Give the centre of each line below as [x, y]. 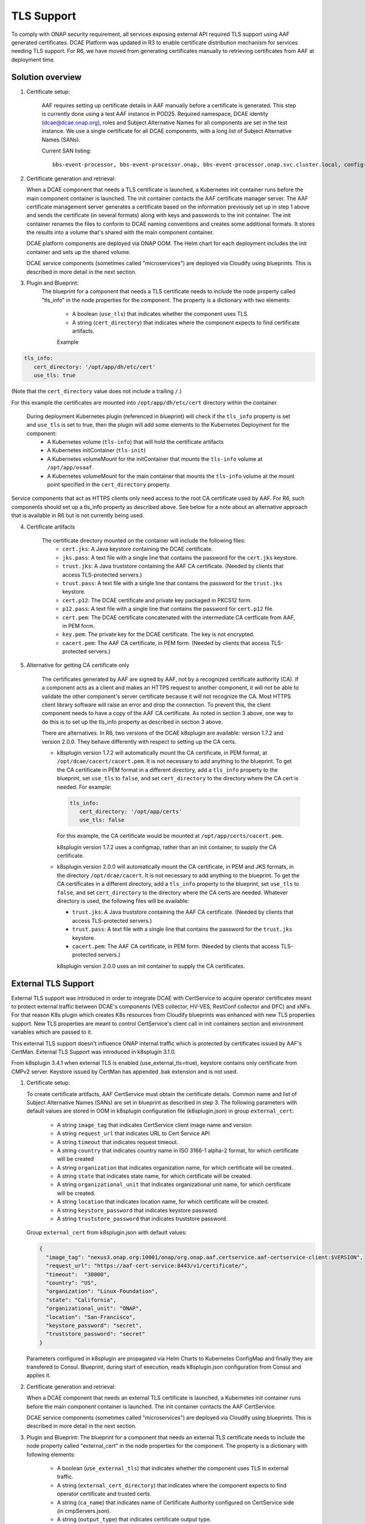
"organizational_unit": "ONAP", [94, 1309]
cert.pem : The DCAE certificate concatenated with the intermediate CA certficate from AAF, [179, 617]
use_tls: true [55, 376]
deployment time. [33, 59]
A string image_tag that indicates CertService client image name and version [154, 1125]
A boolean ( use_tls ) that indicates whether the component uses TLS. [160, 314]
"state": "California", [81, 1300]
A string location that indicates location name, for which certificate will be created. [163, 1202]
